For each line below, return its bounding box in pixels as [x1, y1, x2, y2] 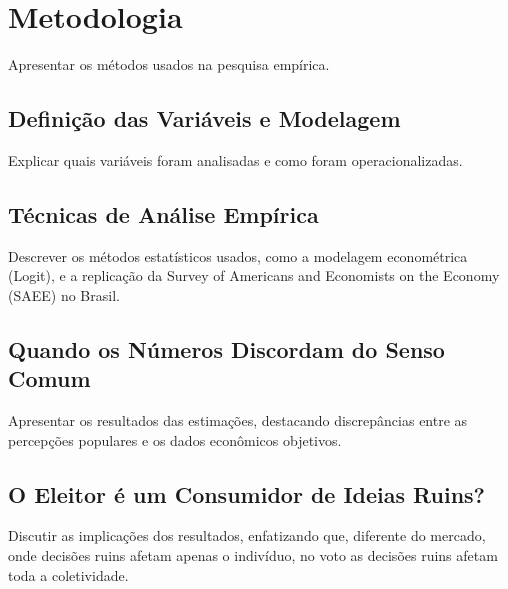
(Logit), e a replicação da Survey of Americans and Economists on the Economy [8, 265, 500, 286]
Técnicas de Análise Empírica [8, 198, 319, 229]
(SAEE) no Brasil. [8, 284, 120, 305]
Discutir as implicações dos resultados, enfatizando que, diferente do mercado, [8, 525, 486, 546]
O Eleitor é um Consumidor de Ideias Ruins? [8, 478, 485, 509]
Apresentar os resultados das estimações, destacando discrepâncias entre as [8, 410, 468, 431]
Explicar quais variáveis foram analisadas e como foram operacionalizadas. [8, 149, 463, 170]
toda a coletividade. [8, 564, 129, 585]
